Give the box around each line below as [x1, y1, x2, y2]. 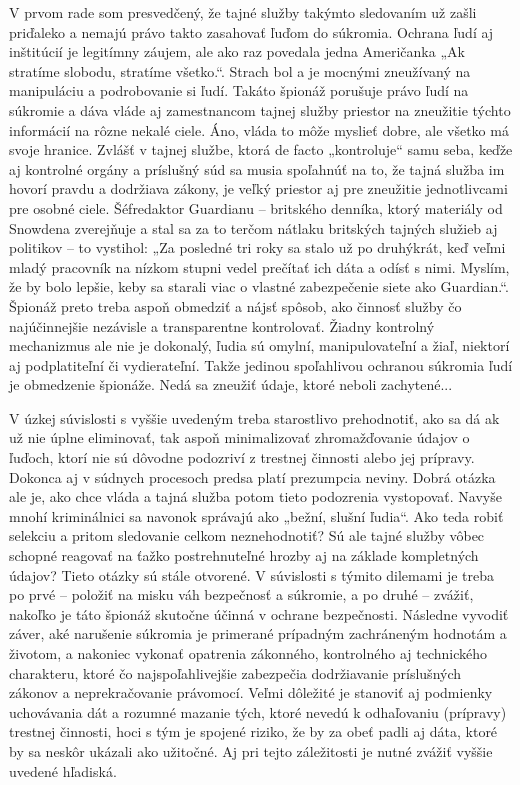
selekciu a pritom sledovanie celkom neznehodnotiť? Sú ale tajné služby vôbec [9, 525, 485, 546]
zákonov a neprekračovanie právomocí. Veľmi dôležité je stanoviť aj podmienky [9, 682, 493, 703]
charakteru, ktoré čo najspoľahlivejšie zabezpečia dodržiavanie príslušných [9, 662, 462, 683]
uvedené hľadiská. [9, 760, 117, 781]
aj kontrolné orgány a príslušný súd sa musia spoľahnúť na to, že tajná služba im [9, 158, 505, 179]
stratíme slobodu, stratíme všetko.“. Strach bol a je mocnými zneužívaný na [9, 60, 471, 81]
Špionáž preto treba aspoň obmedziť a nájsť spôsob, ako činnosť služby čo [9, 295, 462, 316]
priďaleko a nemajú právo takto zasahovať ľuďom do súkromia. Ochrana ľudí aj [9, 21, 494, 42]
